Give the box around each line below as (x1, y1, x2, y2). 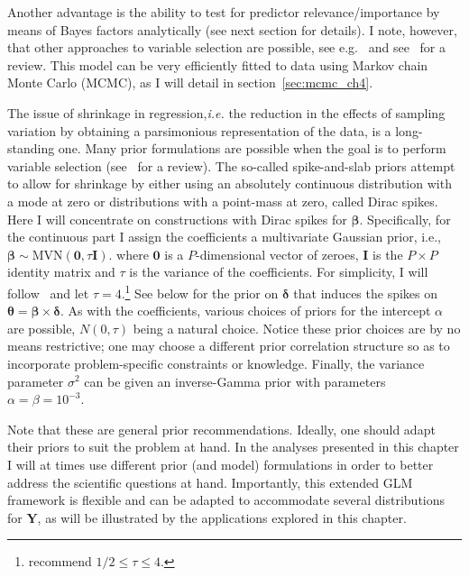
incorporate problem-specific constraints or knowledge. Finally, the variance (7, 353, 425, 372)
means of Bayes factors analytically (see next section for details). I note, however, (7, 20, 457, 39)
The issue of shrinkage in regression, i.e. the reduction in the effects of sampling (7, 103, 446, 122)
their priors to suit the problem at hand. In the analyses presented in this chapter (7, 437, 459, 456)
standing (7, 139, 55, 158)
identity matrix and (7, 262, 115, 281)
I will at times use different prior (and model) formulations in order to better (7, 454, 434, 473)
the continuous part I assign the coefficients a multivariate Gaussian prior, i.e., (7, 227, 441, 246)
